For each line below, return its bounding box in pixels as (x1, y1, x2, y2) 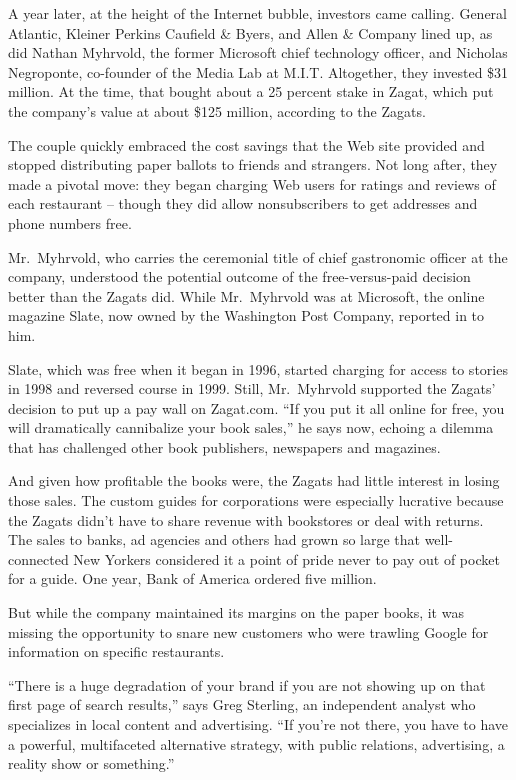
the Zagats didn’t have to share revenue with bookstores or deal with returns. (8, 509, 484, 530)
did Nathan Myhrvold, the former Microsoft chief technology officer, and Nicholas (8, 42, 508, 63)
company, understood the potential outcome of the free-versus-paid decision (8, 266, 471, 287)
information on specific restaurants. (8, 641, 225, 662)
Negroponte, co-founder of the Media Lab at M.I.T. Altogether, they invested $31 (8, 61, 509, 82)
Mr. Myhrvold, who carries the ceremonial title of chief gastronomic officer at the (8, 246, 508, 267)
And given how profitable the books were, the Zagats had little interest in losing (8, 470, 500, 491)
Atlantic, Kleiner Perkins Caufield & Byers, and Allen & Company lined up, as (8, 22, 493, 43)
